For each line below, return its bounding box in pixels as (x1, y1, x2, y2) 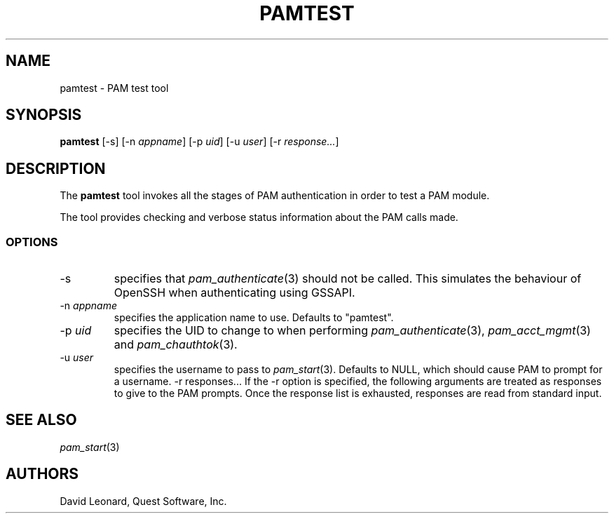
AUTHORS (6, 465, 79, 483)
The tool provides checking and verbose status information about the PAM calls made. (60, 211, 458, 224)
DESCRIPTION (6, 159, 106, 177)
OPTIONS (6, 234, 58, 249)
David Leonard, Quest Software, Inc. (60, 494, 227, 507)
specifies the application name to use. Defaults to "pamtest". (114, 311, 394, 324)
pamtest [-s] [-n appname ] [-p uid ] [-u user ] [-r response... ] (60, 135, 339, 148)
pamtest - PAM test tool (60, 81, 169, 94)
